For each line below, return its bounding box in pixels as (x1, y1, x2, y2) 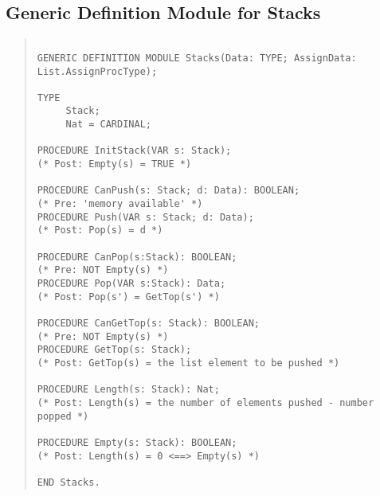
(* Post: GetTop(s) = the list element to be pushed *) (37, 357, 340, 369)
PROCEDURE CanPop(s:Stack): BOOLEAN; (37, 251, 237, 263)
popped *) (37, 410, 89, 422)
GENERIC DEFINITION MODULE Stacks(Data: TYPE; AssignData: (37, 52, 357, 64)
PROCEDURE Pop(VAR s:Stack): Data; (37, 278, 226, 290)
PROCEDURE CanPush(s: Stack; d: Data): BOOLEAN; (37, 185, 300, 197)
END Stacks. (37, 476, 100, 488)
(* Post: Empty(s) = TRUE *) (37, 158, 192, 170)
